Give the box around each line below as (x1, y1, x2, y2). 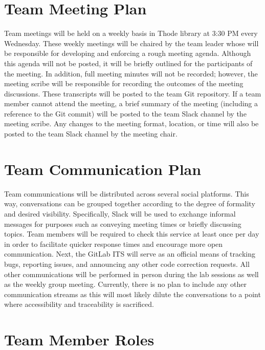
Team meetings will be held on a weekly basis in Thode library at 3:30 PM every (4, 28, 258, 38)
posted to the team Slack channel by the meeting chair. (4, 128, 178, 139)
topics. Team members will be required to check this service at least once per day (4, 228, 259, 239)
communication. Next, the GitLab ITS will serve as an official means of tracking (4, 248, 255, 259)
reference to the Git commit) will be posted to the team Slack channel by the (4, 108, 247, 119)
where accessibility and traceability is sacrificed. (4, 299, 154, 309)
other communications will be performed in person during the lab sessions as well (4, 268, 259, 279)
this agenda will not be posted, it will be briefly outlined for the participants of (4, 57, 253, 68)
